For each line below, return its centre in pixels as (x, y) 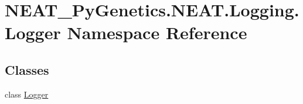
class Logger (27, 94)
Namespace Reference (157, 32)
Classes (27, 69)
